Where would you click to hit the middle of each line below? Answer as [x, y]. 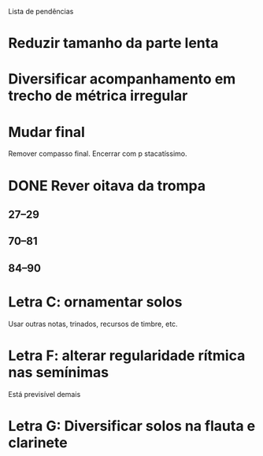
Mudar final [46, 132]
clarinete [38, 442]
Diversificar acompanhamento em [122, 79]
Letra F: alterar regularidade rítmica [127, 356]
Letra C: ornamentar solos [95, 302]
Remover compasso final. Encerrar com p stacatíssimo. [98, 154]
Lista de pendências [41, 11]
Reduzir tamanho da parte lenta [113, 43]
